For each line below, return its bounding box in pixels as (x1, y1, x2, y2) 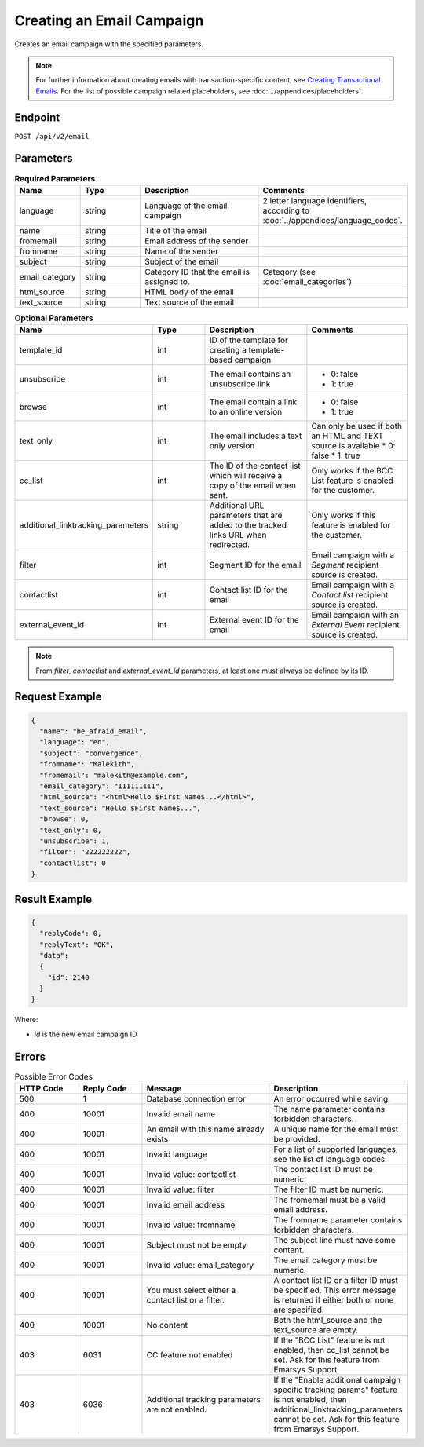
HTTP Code (19, 1083, 64, 1094)
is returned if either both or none (273, 1295, 394, 1306)
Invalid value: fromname (146, 1219, 236, 1230)
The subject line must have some (273, 1235, 396, 1246)
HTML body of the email (144, 287, 235, 298)
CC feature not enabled (146, 1350, 233, 1361)
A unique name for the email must (273, 1124, 399, 1135)
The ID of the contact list (209, 460, 302, 471)
